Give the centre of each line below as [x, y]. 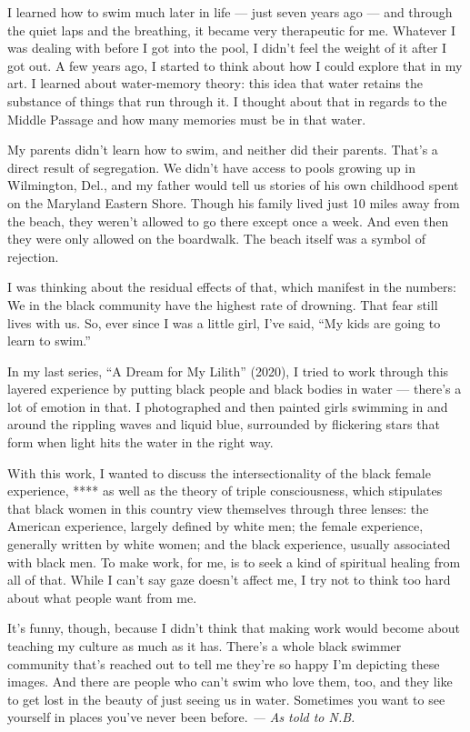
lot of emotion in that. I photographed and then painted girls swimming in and [228, 406]
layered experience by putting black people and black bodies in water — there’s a [235, 389]
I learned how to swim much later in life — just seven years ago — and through [230, 12]
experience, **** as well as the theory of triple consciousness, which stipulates [225, 491]
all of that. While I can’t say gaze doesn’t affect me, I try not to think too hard [229, 580]
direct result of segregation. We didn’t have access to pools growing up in [211, 167]
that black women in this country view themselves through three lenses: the [218, 508]
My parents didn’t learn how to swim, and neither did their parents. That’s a [223, 150]
